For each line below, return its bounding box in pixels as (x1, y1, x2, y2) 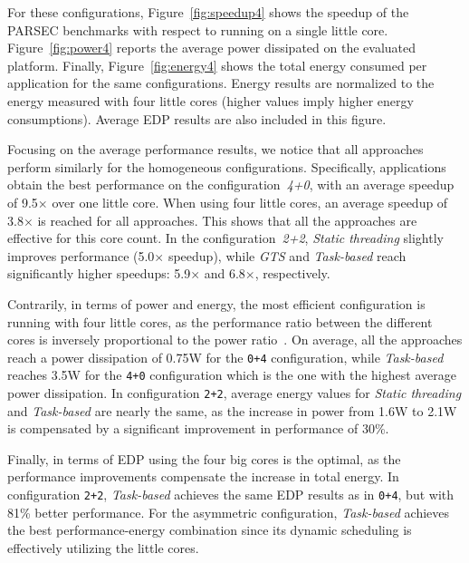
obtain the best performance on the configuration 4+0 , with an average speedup (7, 175, 455, 194)
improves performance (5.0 (7, 246, 155, 265)
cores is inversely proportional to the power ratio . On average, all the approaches (7, 330, 463, 349)
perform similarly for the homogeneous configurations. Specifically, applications (7, 157, 446, 176)
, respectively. (254, 264, 330, 283)
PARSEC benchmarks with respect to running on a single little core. (7, 20, 388, 39)
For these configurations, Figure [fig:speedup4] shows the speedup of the (7, 3, 409, 21)
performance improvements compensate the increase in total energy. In (7, 467, 399, 486)
